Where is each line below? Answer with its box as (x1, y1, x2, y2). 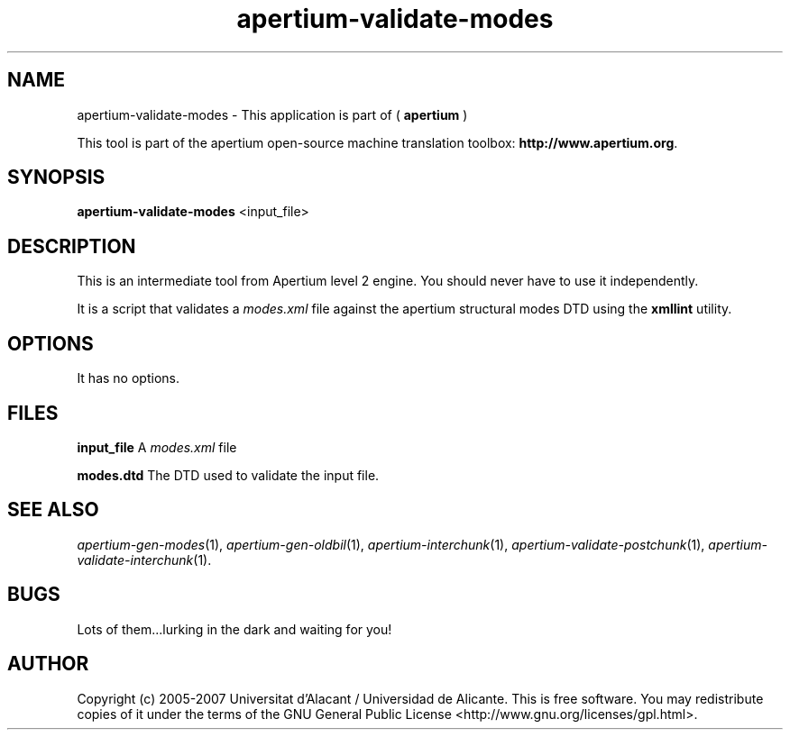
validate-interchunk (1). (77, 551, 212, 568)
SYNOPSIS (7, 166, 106, 189)
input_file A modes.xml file (77, 439, 237, 455)
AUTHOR (7, 652, 89, 676)
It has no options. (77, 370, 179, 387)
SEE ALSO (7, 498, 99, 522)
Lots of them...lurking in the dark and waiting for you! (77, 621, 392, 637)
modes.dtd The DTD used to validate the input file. (77, 467, 380, 483)
